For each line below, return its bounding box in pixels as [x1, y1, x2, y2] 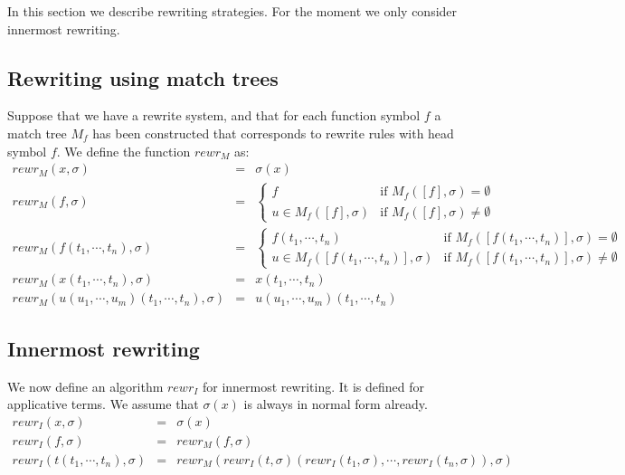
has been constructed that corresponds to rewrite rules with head [92, 123, 454, 142]
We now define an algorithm [7, 376, 164, 395]
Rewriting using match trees [7, 63, 279, 91]
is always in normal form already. [243, 394, 428, 413]
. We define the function [56, 141, 191, 160]
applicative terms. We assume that [7, 394, 199, 413]
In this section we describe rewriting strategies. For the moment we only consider [7, 2, 458, 20]
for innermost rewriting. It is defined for [202, 376, 424, 395]
